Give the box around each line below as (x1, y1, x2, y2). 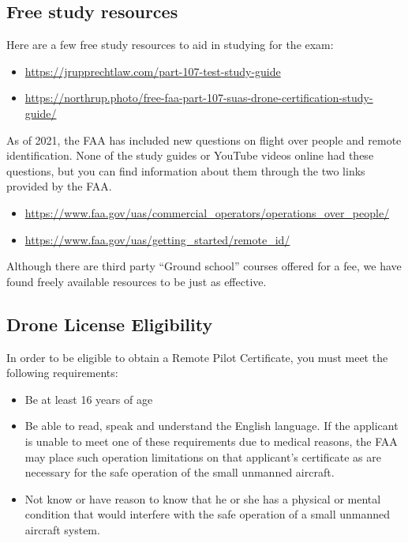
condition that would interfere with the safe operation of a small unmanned (24, 506, 391, 522)
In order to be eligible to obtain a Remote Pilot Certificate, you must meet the (6, 349, 388, 365)
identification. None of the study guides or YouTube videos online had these (6, 147, 374, 164)
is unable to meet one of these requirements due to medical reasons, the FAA (24, 432, 398, 449)
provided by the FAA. (6, 178, 112, 194)
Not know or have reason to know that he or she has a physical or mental (24, 490, 381, 507)
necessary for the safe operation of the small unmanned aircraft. (24, 464, 335, 481)
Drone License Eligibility (6, 311, 213, 336)
